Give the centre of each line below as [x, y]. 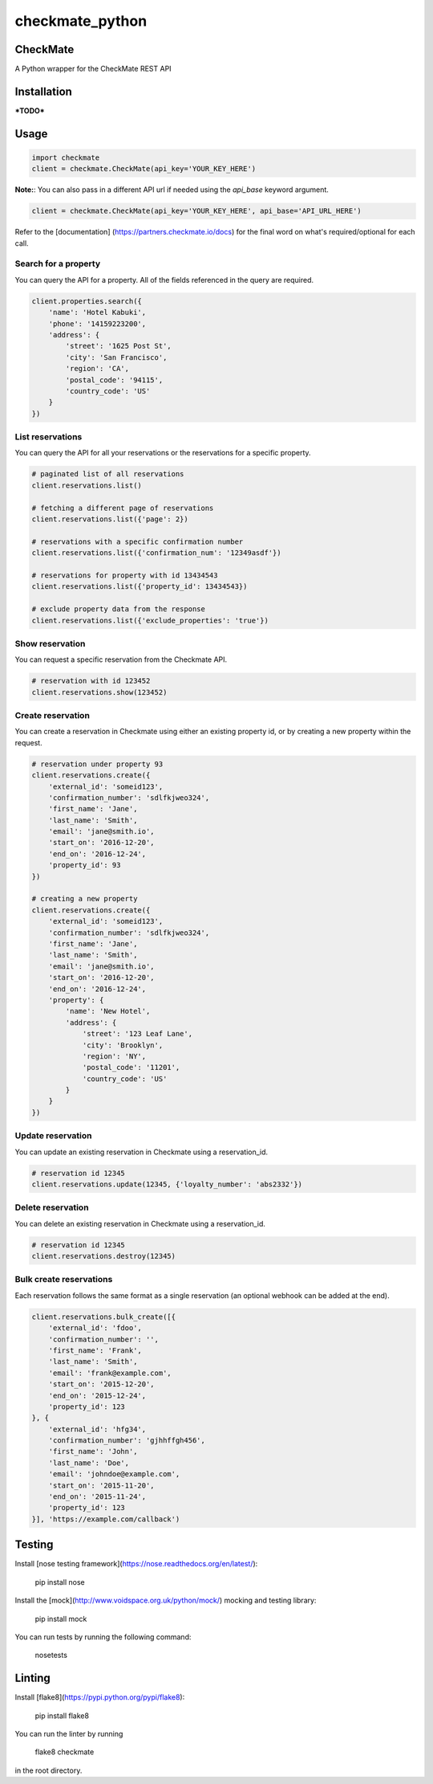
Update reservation [53, 1136]
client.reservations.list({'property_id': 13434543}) [140, 587]
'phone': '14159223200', [97, 324]
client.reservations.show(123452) [99, 692]
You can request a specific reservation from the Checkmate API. [121, 659]
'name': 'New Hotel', [108, 1011]
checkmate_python [81, 21]
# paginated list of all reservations [108, 474]
